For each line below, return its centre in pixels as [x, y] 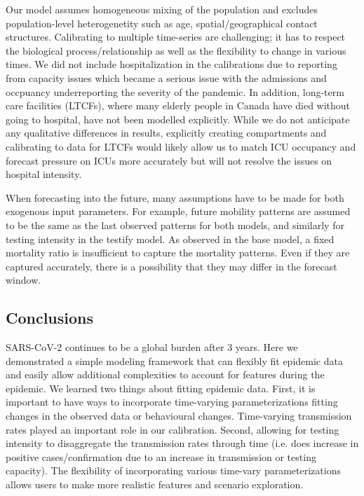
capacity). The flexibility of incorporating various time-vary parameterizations [173, 470]
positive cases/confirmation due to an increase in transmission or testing [161, 456]
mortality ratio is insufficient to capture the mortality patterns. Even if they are [178, 253]
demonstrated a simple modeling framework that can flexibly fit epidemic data [174, 360]
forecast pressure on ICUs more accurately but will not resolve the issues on [169, 160]
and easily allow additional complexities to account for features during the [165, 374]
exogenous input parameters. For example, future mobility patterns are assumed [178, 211]
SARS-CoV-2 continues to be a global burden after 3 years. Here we [152, 347]
